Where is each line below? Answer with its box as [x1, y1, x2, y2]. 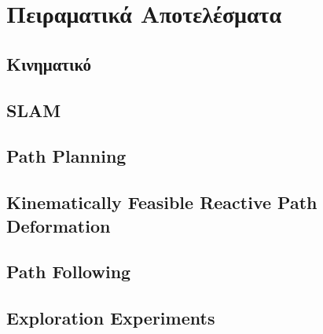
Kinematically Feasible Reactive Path [6, 190, 317, 215]
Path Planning [6, 144, 127, 168]
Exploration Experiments [6, 306, 215, 330]
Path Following [6, 259, 131, 284]
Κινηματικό [6, 51, 92, 75]
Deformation [6, 213, 111, 237]
